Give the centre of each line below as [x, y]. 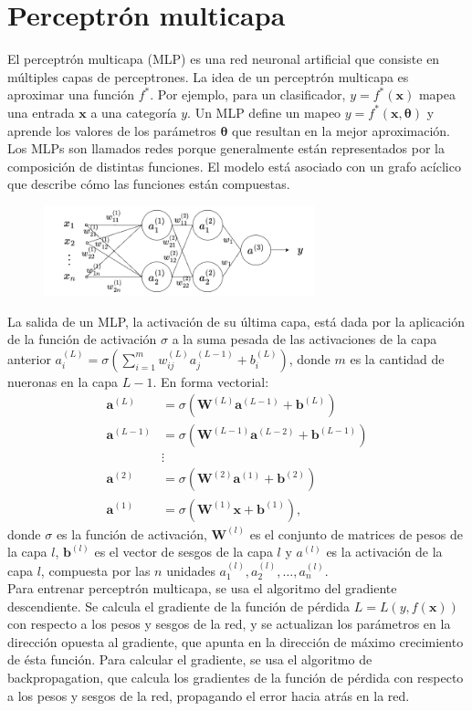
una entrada [41, 112]
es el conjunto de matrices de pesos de [356, 533]
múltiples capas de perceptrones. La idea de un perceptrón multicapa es [208, 76]
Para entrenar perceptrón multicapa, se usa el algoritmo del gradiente [202, 588]
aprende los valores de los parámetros [112, 130]
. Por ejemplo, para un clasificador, [248, 94]
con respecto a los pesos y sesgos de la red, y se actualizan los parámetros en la [229, 624]
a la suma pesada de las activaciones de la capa [304, 339]
